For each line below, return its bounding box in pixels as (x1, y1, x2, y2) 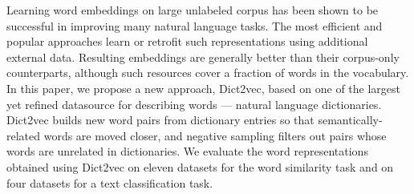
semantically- (318, 111, 383, 128)
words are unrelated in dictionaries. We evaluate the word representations (6, 143, 368, 160)
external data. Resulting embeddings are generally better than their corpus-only (6, 48, 400, 65)
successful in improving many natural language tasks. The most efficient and (6, 17, 383, 34)
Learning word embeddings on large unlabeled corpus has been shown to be (6, 2, 379, 18)
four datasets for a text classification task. (6, 174, 213, 191)
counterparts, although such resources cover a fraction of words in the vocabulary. (6, 64, 409, 81)
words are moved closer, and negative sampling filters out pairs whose (43, 127, 387, 143)
